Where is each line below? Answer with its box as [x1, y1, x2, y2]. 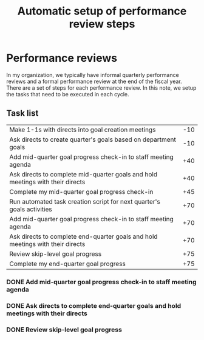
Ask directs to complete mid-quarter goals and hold [9, 170, 158, 178]
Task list [6, 108, 39, 119]
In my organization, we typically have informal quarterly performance [6, 71, 179, 78]
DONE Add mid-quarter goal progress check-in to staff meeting [6, 278, 197, 286]
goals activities [9, 205, 53, 213]
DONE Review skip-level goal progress [6, 325, 123, 334]
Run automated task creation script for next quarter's [9, 197, 161, 205]
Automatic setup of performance [17, 4, 187, 18]
